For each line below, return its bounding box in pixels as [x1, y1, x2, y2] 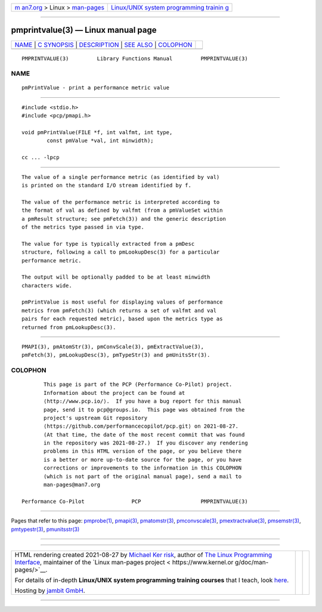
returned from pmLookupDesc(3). [21, 324, 116, 330]
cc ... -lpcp [21, 154, 60, 161]
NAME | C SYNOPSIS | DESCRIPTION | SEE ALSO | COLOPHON [14, 41, 193, 49]
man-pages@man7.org [44, 481, 101, 489]
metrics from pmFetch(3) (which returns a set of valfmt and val [21, 307, 217, 314]
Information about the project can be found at [44, 390, 185, 396]
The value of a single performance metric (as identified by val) [21, 174, 220, 180]
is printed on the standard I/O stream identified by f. [21, 182, 192, 188]
